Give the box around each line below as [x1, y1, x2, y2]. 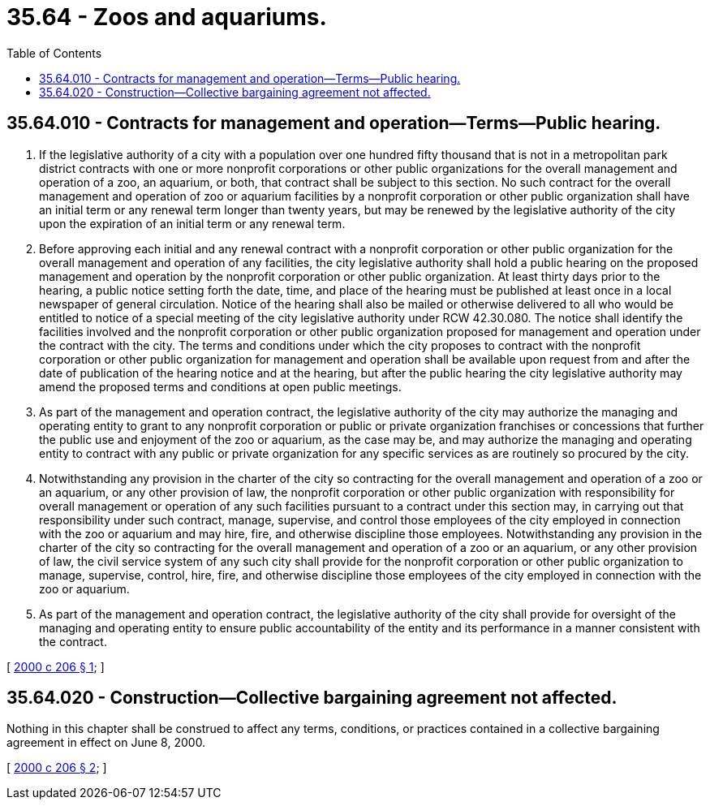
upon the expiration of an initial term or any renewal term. [39, 216, 346, 231]
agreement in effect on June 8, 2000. [6, 735, 206, 750]
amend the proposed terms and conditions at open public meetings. [39, 379, 402, 394]
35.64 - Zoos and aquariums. [6, 3, 327, 31]
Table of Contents [6, 45, 102, 60]
